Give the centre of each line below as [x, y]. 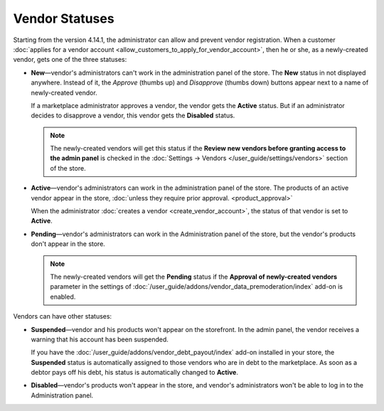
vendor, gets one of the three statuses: [70, 60]
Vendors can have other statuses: [63, 316]
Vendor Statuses [64, 18]
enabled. [63, 297]
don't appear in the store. [68, 244]
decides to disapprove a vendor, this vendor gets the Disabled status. [133, 116]
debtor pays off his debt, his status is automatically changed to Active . [134, 373]
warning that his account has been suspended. [100, 339]
